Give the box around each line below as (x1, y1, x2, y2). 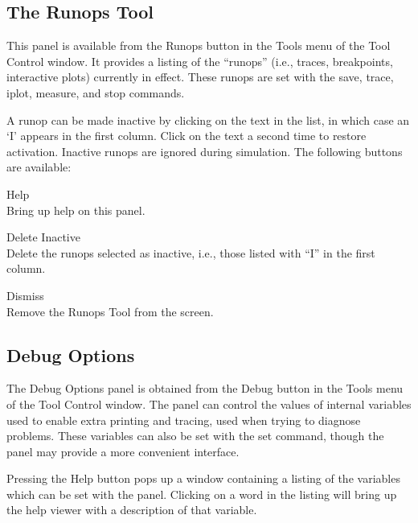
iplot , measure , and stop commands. (6, 84, 185, 101)
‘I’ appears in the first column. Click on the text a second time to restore (6, 127, 367, 144)
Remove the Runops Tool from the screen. (6, 303, 214, 319)
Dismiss (6, 286, 44, 303)
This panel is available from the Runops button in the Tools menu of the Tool (6, 37, 391, 54)
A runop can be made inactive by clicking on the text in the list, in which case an (6, 111, 410, 128)
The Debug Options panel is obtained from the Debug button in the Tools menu (6, 380, 404, 397)
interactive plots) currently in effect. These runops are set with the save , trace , (6, 68, 394, 85)
